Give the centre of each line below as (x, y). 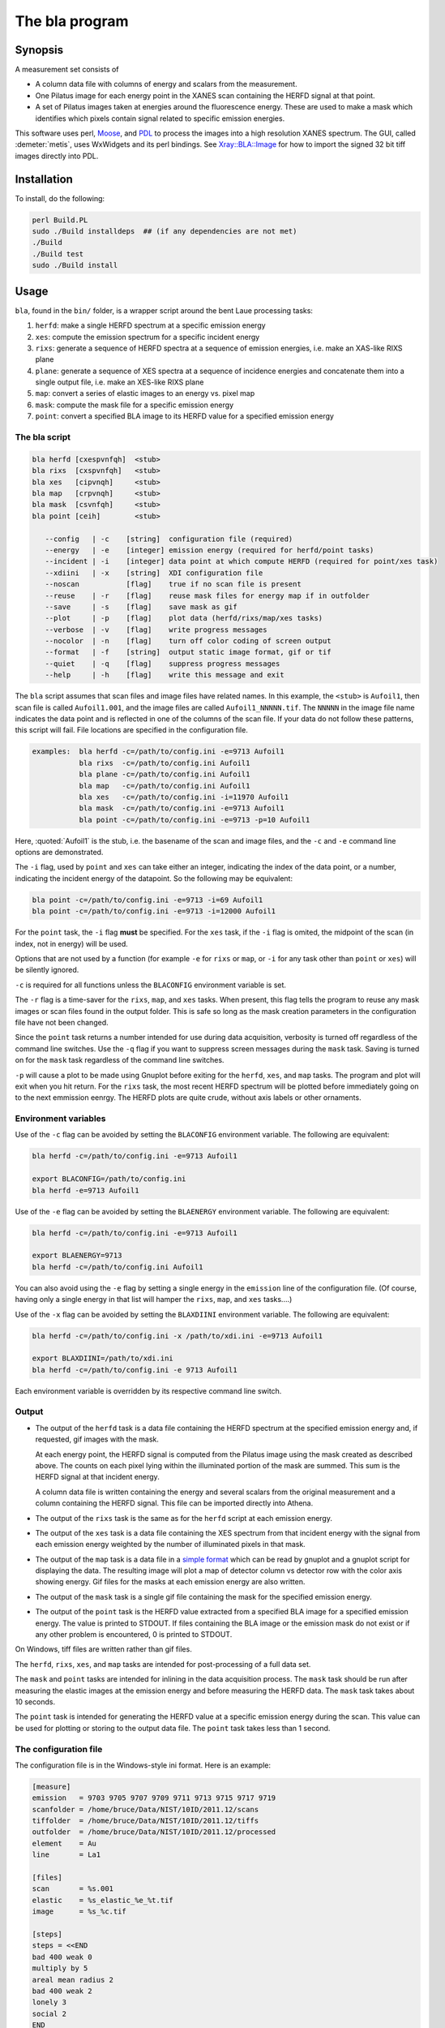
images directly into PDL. (57, 156)
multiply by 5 (60, 1968)
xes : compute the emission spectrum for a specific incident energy (148, 337)
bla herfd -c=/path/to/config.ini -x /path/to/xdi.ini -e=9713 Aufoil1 (178, 1336)
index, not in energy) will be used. (72, 943)
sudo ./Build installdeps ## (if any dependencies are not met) (165, 232)
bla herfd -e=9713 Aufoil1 (86, 1190)
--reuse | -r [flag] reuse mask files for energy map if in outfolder (208, 595)
